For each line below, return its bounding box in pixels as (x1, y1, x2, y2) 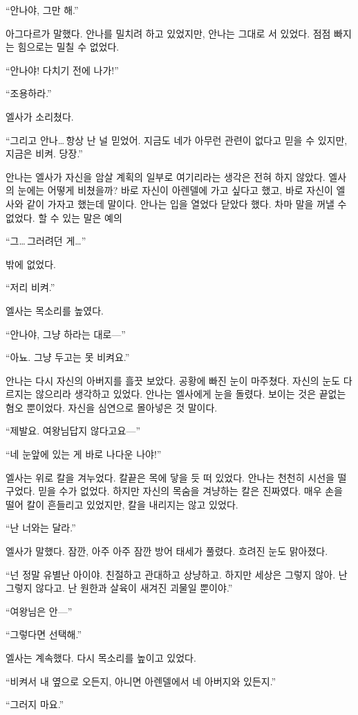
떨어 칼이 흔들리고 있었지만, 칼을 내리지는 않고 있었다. (6, 497, 238, 511)
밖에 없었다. (6, 256, 56, 271)
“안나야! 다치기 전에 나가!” (6, 62, 119, 77)
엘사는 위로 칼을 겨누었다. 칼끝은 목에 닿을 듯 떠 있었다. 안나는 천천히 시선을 (6, 470, 335, 484)
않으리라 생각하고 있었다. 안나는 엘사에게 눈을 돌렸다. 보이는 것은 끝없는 (35, 387, 346, 401)
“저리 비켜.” (6, 280, 55, 294)
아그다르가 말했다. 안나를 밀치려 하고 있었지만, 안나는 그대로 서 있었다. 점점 (6, 26, 331, 40)
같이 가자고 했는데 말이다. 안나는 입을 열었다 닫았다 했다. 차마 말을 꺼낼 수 (26, 196, 347, 211)
